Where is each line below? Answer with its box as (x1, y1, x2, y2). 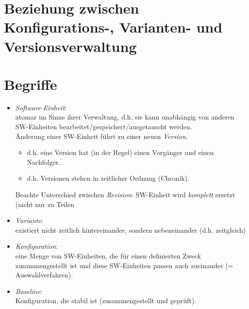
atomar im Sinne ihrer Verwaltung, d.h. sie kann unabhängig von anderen (15, 112, 235, 122)
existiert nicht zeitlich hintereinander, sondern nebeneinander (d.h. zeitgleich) (15, 224, 246, 235)
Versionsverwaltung (4, 36, 137, 56)
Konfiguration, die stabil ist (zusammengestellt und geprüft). (15, 295, 196, 306)
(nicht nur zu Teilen (15, 199, 75, 209)
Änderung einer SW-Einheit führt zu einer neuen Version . (15, 131, 188, 141)
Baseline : (15, 286, 43, 296)
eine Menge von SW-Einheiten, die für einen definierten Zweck (15, 251, 201, 260)
